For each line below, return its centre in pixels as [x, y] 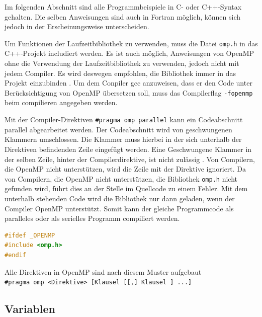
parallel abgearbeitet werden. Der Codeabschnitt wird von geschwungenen [118, 129]
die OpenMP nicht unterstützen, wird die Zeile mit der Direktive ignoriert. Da [125, 169]
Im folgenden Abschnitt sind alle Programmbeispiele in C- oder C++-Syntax [123, 7]
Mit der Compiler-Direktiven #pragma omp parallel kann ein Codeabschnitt [124, 120]
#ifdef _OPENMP [30, 235]
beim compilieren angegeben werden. [61, 102]
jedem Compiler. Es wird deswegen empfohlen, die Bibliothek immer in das [120, 73]
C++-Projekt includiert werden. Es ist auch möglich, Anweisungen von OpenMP [129, 53]
